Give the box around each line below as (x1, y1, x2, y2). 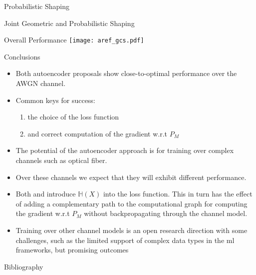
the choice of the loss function (27, 111, 119, 122)
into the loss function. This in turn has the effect (103, 188, 253, 199)
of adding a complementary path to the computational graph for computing (15, 198, 248, 208)
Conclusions (4, 51, 40, 61)
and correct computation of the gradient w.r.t (27, 128, 167, 138)
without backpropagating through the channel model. (84, 208, 248, 218)
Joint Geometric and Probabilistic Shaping (4, 17, 135, 28)
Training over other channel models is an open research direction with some (15, 224, 248, 235)
